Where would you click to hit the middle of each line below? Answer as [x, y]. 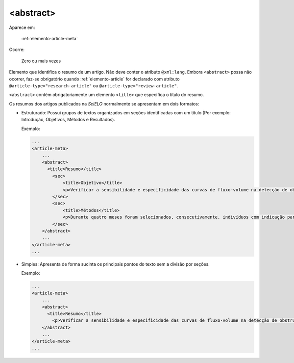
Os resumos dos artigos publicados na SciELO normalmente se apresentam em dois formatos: [104, 104]
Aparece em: [22, 27]
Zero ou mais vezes [41, 61]
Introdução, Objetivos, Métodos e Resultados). [68, 120]
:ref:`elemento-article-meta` [49, 38]
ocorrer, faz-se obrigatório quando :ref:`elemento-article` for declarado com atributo [94, 79]
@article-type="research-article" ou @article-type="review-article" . [94, 85]
